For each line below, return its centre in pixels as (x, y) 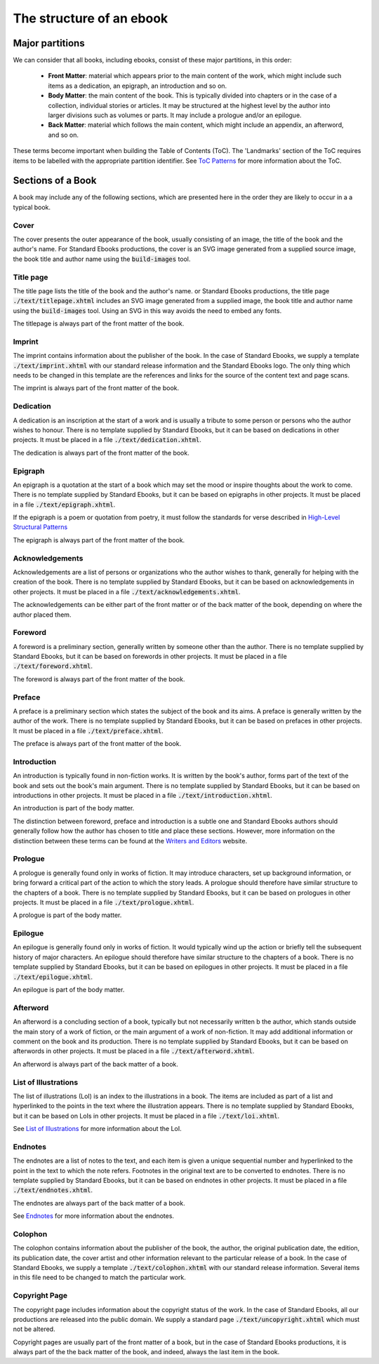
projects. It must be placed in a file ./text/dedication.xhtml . (107, 440)
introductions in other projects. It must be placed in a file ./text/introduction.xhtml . (143, 796)
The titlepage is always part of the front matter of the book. (99, 323)
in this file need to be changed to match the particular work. (99, 1278)
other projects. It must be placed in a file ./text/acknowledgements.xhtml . (127, 591)
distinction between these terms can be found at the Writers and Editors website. (130, 841)
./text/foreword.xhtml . (53, 666)
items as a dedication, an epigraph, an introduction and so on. (138, 86)
